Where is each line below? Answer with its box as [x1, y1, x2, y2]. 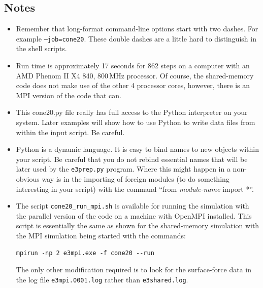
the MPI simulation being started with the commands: [16, 230, 186, 241]
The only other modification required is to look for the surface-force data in [16, 264, 251, 275]
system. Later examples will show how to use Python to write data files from [16, 117, 255, 128]
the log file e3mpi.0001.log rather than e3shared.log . [16, 274, 188, 284]
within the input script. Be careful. [16, 127, 125, 137]
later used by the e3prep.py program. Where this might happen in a [16, 163, 231, 174]
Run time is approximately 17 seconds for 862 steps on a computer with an [16, 60, 250, 71]
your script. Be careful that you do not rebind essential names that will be [16, 153, 248, 164]
